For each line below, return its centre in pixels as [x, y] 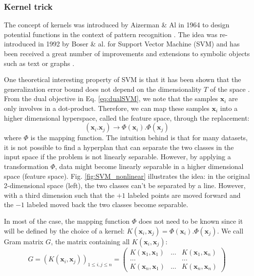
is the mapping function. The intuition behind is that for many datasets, [139, 138]
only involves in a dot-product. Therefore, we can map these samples [107, 108]
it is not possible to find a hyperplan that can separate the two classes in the [119, 147]
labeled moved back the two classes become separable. [107, 204]
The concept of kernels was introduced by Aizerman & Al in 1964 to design [117, 25]
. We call [230, 230]
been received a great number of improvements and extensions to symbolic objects [127, 53]
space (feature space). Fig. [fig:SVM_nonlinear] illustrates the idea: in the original [127, 176]
